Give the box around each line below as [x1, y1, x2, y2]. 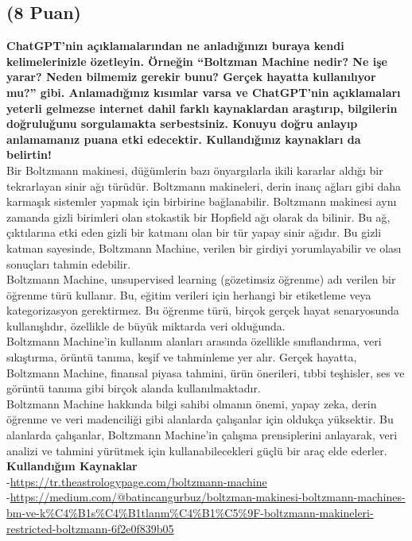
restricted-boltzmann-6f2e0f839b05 [6, 520, 174, 536]
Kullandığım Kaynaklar [6, 458, 138, 474]
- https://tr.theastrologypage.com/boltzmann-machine [6, 473, 267, 489]
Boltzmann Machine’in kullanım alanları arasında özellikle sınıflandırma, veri [6, 333, 382, 350]
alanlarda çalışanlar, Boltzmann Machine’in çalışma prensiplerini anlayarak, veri [6, 427, 398, 443]
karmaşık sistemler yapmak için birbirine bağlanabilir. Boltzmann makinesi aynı [6, 193, 397, 210]
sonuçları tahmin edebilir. [6, 255, 131, 272]
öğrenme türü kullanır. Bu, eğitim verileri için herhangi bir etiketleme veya [6, 286, 371, 303]
